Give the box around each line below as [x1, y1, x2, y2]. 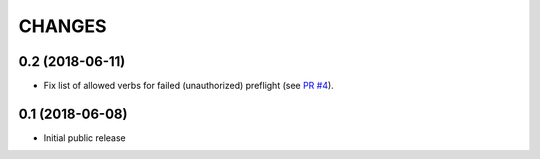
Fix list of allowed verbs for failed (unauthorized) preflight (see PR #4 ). [43, 80, 334, 92]
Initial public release [43, 131, 127, 144]
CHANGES [18, 15, 107, 37]
